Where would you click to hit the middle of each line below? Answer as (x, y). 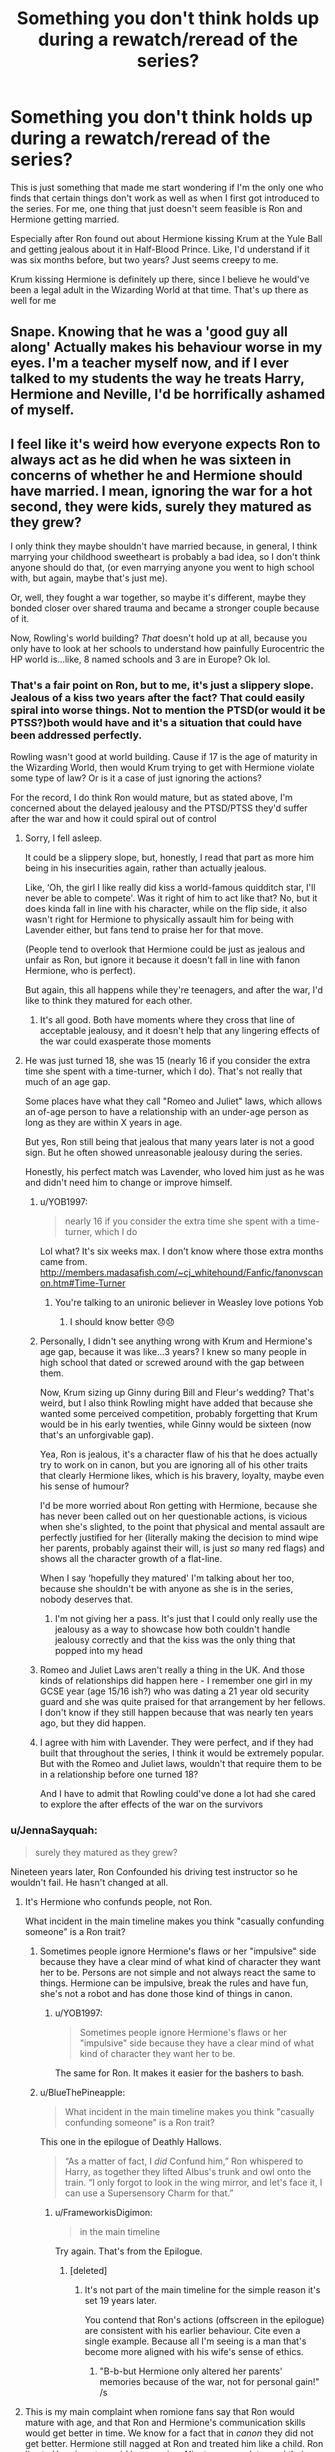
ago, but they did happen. (93, 1723)
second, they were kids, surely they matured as (161, 506)
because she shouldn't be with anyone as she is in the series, (166, 1589)
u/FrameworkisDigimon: (103, 2212)
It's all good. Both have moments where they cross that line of (167, 1020)
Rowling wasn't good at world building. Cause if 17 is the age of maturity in (164, 757)
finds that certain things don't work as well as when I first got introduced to (165, 198)
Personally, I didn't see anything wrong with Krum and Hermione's (176, 1341)
